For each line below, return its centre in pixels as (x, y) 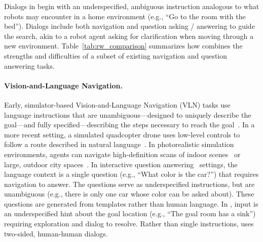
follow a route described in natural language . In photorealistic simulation (119, 144)
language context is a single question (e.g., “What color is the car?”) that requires (131, 174)
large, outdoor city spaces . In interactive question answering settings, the (121, 164)
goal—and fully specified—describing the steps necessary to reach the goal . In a (129, 125)
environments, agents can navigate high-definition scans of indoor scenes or (122, 154)
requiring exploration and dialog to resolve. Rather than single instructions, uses (129, 224)
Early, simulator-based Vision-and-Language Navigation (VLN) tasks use (117, 104)
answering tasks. (29, 65)
